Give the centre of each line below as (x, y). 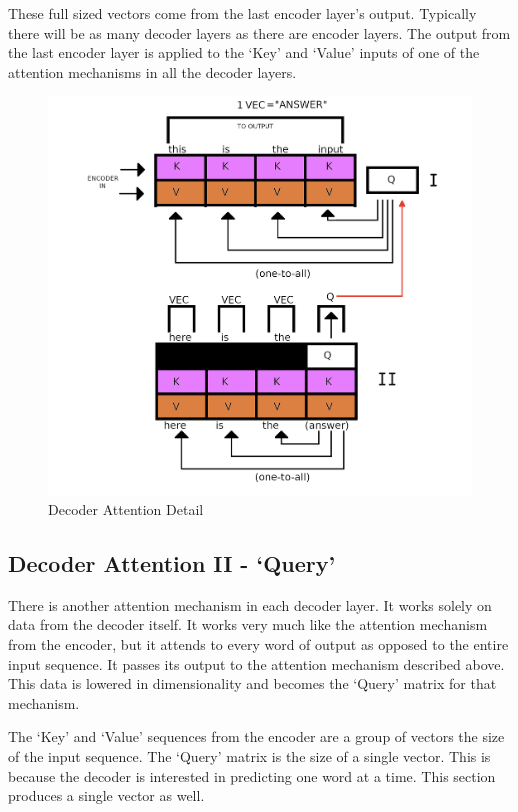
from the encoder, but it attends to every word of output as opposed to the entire (258, 644)
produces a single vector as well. (106, 795)
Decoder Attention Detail (126, 509)
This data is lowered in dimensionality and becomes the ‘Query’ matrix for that (252, 683)
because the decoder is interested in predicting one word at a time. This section (252, 775)
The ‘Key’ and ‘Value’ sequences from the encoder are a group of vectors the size (256, 736)
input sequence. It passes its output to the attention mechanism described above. (256, 663)
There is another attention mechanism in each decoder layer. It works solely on (250, 604)
